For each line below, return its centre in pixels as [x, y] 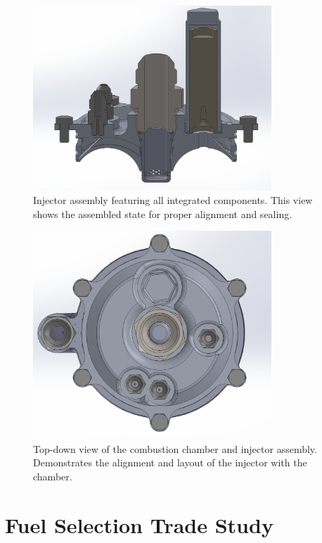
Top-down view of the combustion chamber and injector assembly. [175, 448]
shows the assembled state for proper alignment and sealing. [163, 213]
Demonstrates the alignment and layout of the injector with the [170, 462]
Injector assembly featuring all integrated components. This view [173, 200]
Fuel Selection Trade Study [139, 524]
